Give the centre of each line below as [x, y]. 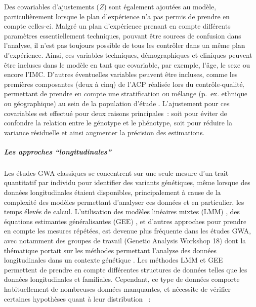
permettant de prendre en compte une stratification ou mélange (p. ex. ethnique [126, 94]
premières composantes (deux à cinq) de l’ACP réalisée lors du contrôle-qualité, [124, 84]
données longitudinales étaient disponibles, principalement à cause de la [112, 192]
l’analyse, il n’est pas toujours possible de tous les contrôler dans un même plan [125, 45]
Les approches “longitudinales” [58, 151]
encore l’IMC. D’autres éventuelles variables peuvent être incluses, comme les [121, 74]
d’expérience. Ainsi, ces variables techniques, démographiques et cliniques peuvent [128, 55]
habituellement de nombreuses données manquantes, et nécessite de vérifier [117, 289]
